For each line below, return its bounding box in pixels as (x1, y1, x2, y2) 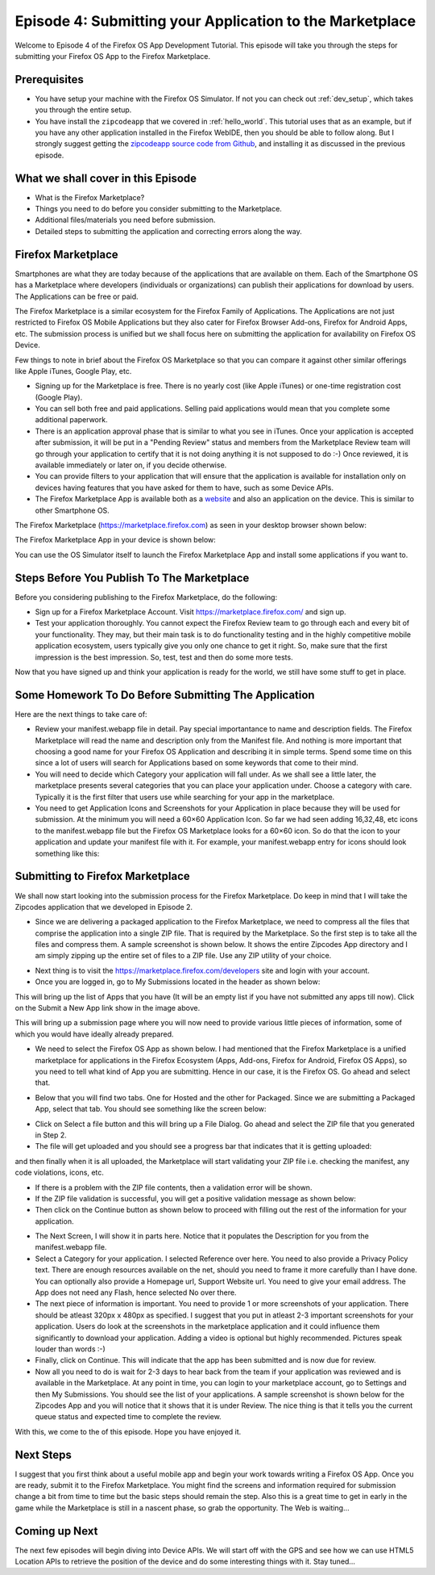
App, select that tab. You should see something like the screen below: (35, 1104, 267, 1114)
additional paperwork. (35, 415, 108, 425)
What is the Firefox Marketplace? (35, 192, 145, 202)
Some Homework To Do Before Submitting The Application (14, 688, 315, 702)
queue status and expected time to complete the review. (35, 1412, 222, 1422)
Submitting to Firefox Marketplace (14, 869, 191, 883)
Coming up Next (14, 1524, 98, 1538)
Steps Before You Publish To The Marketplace (14, 571, 250, 584)
